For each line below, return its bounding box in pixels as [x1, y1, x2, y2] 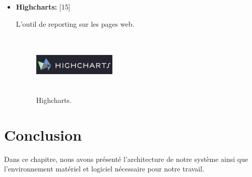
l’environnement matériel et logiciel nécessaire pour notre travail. [4, 163, 205, 174]
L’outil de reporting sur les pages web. [16, 18, 135, 29]
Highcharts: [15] [16, 2, 71, 12]
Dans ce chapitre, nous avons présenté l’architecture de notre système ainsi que [4, 153, 248, 164]
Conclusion [4, 124, 82, 145]
